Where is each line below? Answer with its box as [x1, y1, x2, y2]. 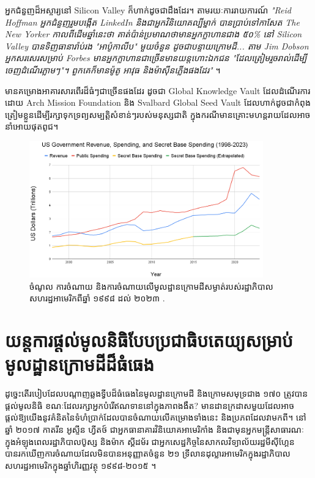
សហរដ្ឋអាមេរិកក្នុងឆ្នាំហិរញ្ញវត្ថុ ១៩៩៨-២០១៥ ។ [5, 458, 157, 471]
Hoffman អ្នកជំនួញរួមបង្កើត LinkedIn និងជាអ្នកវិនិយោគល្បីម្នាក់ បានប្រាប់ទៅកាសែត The [5, 15, 300, 28]
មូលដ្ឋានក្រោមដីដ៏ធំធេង [5, 351, 155, 377]
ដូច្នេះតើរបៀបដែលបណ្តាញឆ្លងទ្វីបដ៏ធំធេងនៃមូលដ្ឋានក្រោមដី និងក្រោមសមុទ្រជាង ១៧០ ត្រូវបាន [5, 387, 308, 400]
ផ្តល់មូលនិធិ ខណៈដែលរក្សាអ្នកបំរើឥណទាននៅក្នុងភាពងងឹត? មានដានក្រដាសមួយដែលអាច [5, 399, 294, 411]
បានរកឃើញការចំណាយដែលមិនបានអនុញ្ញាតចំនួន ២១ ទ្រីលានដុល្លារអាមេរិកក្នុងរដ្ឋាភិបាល [5, 447, 291, 460]
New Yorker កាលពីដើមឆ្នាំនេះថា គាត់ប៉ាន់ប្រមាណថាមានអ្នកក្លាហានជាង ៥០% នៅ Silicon [5, 28, 302, 40]
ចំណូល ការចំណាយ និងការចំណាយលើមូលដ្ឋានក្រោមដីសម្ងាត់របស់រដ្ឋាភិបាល [29, 279, 273, 292]
